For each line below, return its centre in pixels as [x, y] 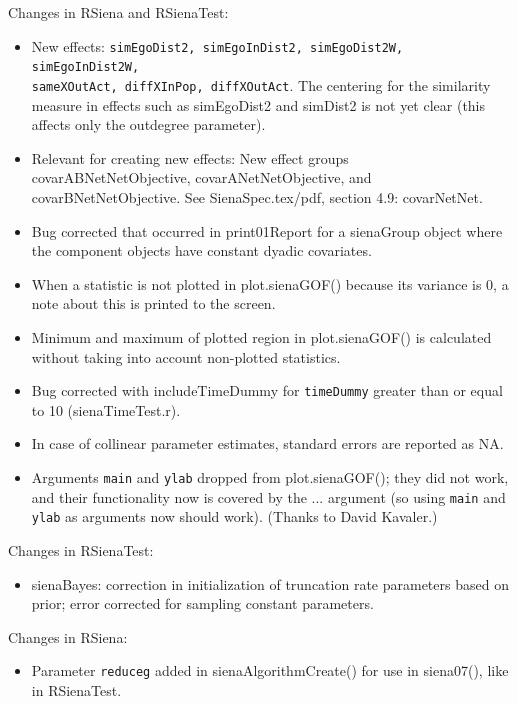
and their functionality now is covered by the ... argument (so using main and [268, 496]
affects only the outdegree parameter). [148, 124]
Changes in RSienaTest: [81, 549]
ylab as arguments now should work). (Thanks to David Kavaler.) [234, 516]
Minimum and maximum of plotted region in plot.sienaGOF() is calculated [261, 336]
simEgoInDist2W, [85, 67]
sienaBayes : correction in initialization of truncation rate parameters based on [270, 583]
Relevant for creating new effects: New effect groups [190, 157]
